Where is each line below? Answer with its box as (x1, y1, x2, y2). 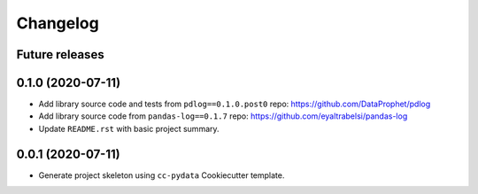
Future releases (16, 47, 105, 62)
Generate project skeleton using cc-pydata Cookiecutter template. (38, 169, 285, 181)
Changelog (16, 13, 99, 33)
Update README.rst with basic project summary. (38, 123, 220, 134)
